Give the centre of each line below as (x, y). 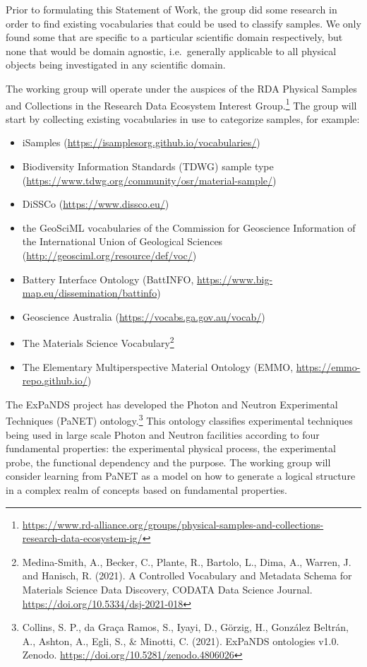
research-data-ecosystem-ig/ (82, 538)
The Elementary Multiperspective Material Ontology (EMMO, (158, 366)
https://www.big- (235, 279)
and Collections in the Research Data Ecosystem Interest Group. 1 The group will (181, 104)
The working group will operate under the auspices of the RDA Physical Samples (181, 88)
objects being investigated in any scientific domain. (116, 65)
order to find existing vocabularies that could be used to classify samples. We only (183, 23)
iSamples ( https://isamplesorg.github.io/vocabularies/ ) (141, 142)
